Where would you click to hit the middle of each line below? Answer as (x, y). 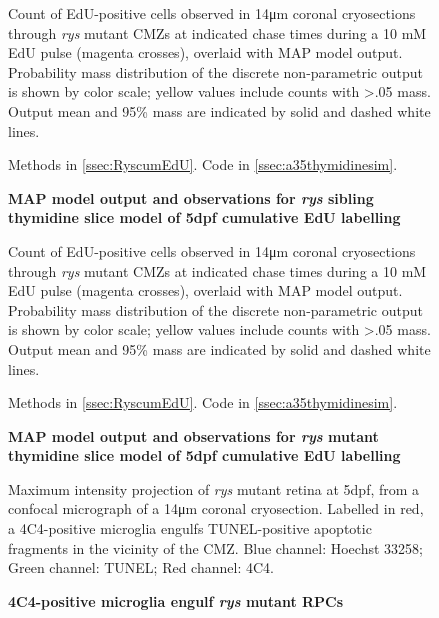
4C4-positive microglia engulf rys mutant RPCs (176, 600)
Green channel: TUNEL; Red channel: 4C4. (141, 567)
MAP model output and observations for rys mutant (193, 435)
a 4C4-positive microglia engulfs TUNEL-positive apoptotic (190, 528)
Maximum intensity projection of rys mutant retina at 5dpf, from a (214, 488)
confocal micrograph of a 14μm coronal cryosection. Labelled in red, (216, 508)
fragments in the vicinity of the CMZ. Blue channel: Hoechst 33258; (215, 547)
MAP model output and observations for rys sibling (191, 197)
